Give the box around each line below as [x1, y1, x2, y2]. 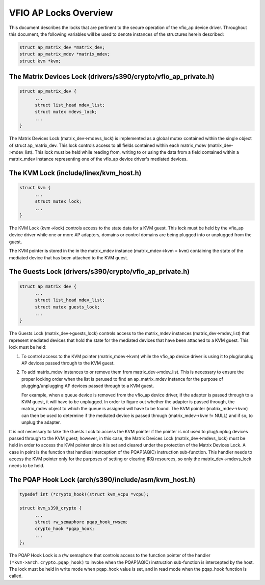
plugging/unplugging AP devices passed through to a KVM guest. [21, 383, 154, 389]
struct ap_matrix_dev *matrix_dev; [19, 44, 105, 50]
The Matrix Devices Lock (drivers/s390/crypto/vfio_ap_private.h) [9, 73, 214, 81]
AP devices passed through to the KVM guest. [21, 360, 115, 366]
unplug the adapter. [21, 419, 61, 425]
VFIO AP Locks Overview [9, 7, 113, 18]
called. [9, 573, 23, 579]
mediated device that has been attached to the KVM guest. [9, 254, 129, 260]
